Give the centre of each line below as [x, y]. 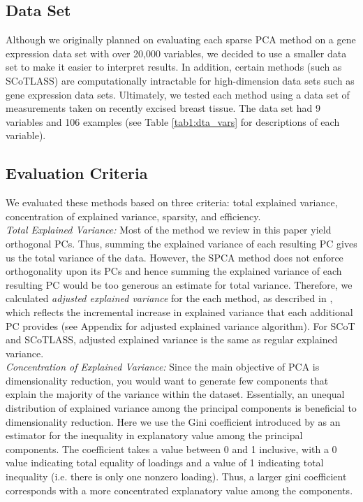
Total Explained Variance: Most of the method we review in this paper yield [169, 230]
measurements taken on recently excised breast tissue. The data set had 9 [163, 108]
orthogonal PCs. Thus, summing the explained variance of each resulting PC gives [181, 243]
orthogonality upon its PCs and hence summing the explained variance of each [174, 271]
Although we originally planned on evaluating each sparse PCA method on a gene [181, 40]
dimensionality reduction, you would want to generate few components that [167, 380]
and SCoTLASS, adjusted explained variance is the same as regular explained [172, 339]
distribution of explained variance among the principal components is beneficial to [181, 408]
